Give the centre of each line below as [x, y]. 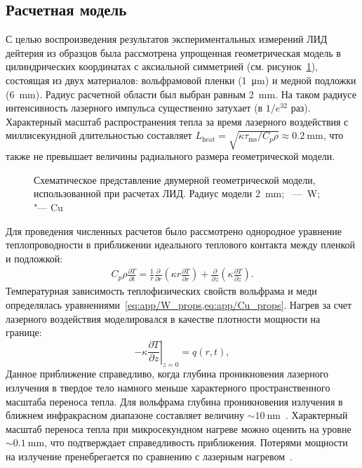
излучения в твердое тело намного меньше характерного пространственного [168, 388]
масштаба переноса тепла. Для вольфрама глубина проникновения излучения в [174, 401]
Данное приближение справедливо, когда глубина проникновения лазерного [167, 374]
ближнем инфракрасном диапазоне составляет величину [125, 415]
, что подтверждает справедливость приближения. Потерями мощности [196, 442]
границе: [24, 332]
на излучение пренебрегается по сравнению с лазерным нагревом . [149, 456]
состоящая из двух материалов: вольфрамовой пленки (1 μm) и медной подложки [181, 80]
